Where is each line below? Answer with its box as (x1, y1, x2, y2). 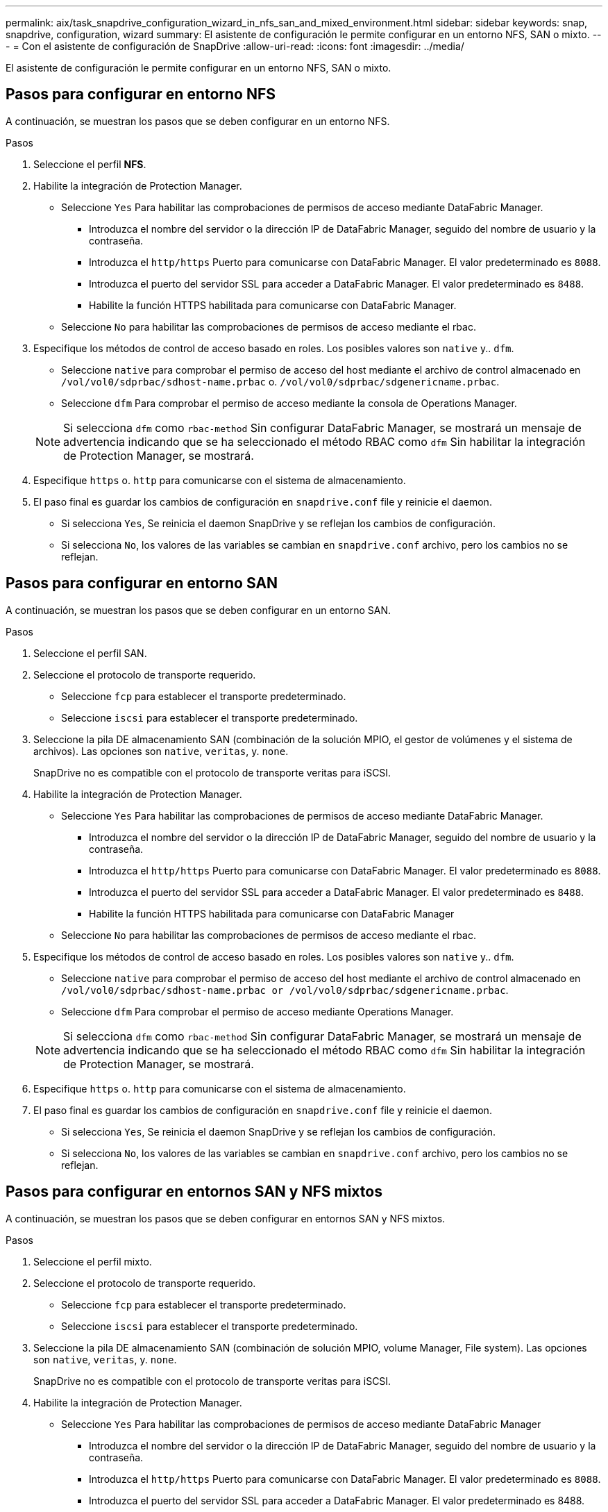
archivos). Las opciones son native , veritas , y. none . (33, 745, 289, 757)
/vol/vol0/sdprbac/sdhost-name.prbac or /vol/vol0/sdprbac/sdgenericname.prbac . (61, 983, 509, 996)
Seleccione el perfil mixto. (33, 1255, 152, 1268)
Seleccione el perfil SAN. (33, 647, 147, 659)
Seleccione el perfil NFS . (33, 158, 146, 170)
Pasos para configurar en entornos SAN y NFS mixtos (6, 1183, 382, 1201)
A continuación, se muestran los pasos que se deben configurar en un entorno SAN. (6, 604, 391, 616)
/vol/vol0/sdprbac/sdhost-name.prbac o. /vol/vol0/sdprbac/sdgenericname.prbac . (61, 375, 500, 388)
